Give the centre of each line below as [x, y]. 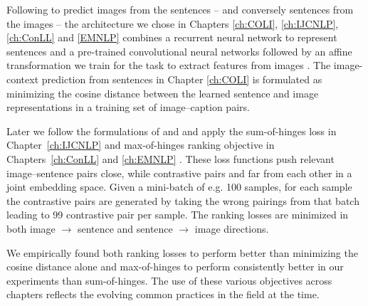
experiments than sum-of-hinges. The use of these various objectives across [169, 280]
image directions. [232, 228]
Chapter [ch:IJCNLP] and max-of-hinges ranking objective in [141, 145]
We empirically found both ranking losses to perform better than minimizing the [182, 252]
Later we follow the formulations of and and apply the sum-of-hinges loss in [172, 131]
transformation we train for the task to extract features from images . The [169, 65]
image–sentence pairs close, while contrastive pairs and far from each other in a [179, 173]
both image [31, 228]
